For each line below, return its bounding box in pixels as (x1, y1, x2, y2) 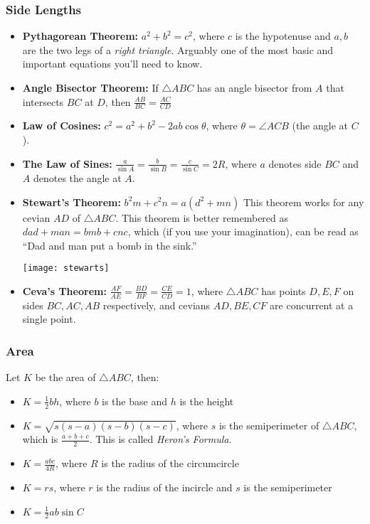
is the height (179, 393, 234, 408)
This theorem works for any (243, 194, 364, 209)
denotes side (268, 156, 322, 171)
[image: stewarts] (22, 263, 110, 274)
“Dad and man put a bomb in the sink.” (22, 237, 197, 252)
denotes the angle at (33, 170, 122, 185)
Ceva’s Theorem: (22, 283, 107, 298)
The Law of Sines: (22, 156, 112, 171)
